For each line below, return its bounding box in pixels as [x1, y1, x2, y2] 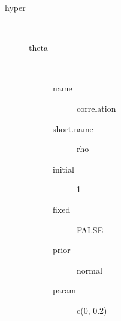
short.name [53, 122, 93, 135]
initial [53, 162, 74, 175]
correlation [77, 102, 116, 114]
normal [77, 263, 102, 276]
